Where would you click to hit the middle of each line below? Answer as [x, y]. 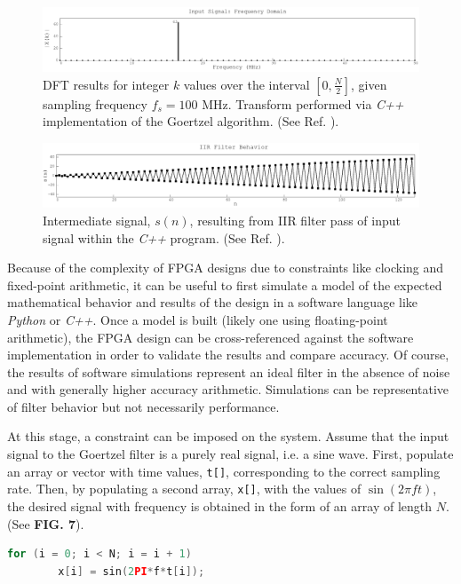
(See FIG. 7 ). [46, 523]
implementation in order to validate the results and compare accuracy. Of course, [228, 355]
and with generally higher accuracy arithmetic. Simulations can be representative [228, 389]
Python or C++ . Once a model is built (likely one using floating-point [198, 319]
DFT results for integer [106, 84]
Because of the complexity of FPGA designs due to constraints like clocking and [226, 268]
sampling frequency [95, 103]
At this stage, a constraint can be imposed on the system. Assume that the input [228, 436]
